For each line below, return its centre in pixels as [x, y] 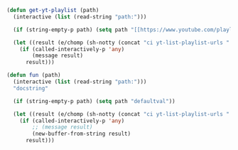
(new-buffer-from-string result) [82, 134]
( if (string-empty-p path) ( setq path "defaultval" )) [94, 101]
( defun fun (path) [34, 75]
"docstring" [31, 88]
